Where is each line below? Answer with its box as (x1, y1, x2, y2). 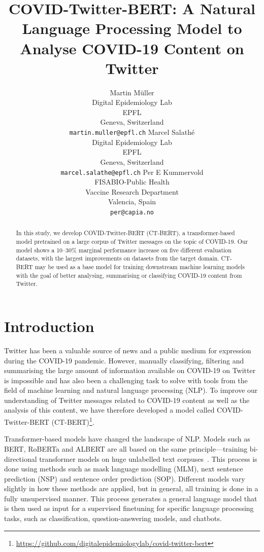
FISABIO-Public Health (94, 176, 170, 187)
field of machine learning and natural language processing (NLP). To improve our (4, 385, 258, 395)
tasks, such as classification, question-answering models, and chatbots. (4, 513, 222, 524)
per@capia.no (110, 208, 154, 216)
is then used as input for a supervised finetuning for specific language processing (4, 503, 254, 513)
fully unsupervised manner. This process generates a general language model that (4, 493, 257, 503)
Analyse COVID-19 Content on (20, 38, 244, 58)
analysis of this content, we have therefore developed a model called (4, 404, 215, 415)
